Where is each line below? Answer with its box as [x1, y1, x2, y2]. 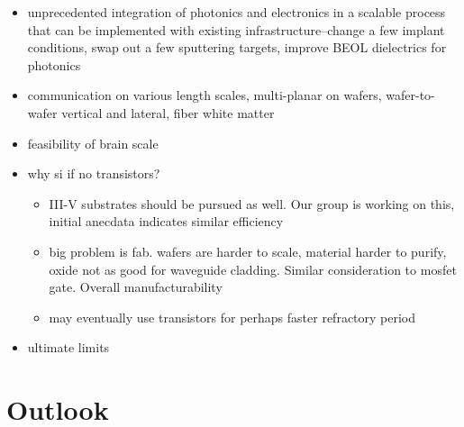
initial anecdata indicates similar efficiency [49, 212, 284, 231]
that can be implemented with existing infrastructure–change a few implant [27, 20, 445, 39]
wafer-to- [386, 86, 435, 104]
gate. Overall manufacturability [49, 277, 223, 296]
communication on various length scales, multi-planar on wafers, [27, 86, 382, 104]
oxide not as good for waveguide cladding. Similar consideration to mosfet [49, 259, 457, 278]
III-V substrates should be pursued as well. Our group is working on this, [49, 194, 455, 213]
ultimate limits [27, 338, 110, 357]
